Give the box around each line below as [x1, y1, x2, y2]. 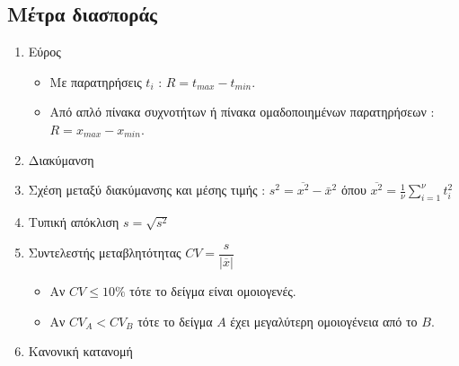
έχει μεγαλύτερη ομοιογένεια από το [230, 311, 418, 330]
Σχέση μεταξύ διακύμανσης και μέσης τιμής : [28, 180, 266, 199]
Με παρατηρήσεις [49, 72, 142, 91]
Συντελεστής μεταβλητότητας [28, 243, 181, 262]
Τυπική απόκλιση [28, 213, 119, 231]
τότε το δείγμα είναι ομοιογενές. [129, 281, 296, 300]
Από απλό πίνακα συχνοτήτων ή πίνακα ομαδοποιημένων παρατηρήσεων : [49, 102, 435, 121]
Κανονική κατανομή [28, 342, 133, 361]
